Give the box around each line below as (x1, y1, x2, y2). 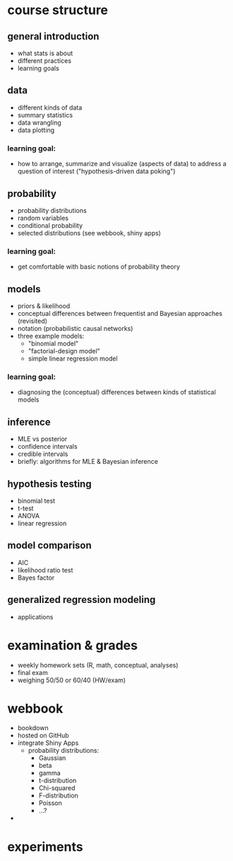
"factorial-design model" (28, 347, 100, 356)
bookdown (17, 724, 49, 732)
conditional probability (17, 221, 83, 230)
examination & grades (7, 637, 138, 653)
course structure (7, 2, 108, 18)
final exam (17, 668, 48, 676)
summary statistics (17, 110, 73, 119)
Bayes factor (17, 573, 55, 582)
